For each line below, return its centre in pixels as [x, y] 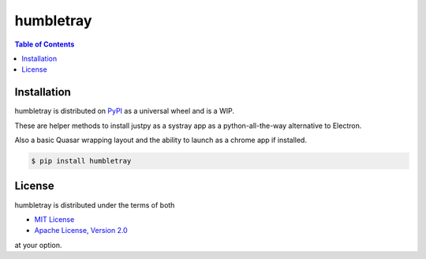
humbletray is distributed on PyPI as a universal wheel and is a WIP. [124, 111]
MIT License [54, 219]
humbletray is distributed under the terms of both [95, 205]
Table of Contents [45, 44]
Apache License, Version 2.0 [81, 231]
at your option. [38, 245]
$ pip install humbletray [81, 161]
